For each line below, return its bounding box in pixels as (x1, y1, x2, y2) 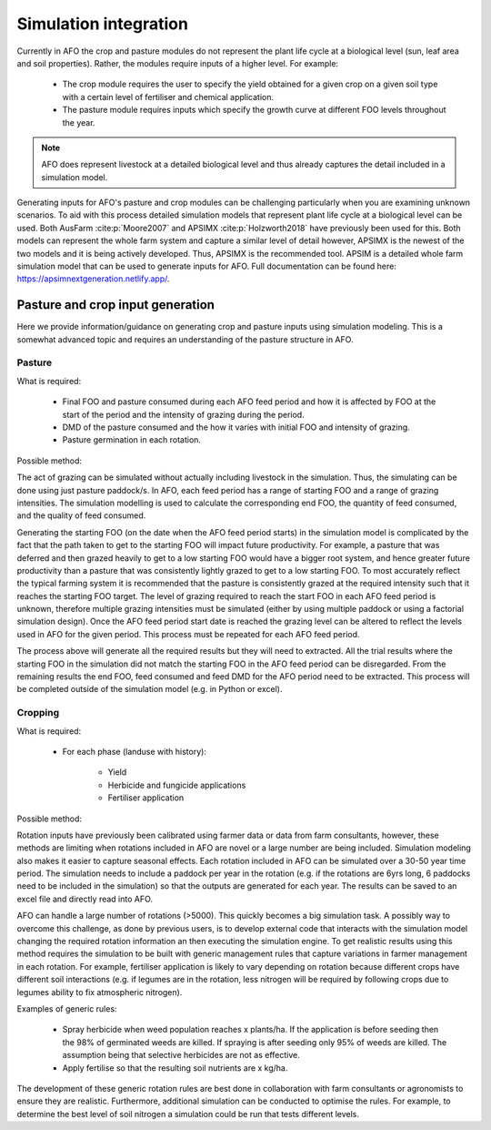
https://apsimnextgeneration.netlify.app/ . (16, 273, 170, 284)
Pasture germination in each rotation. (62, 434, 202, 445)
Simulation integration (16, 14, 188, 34)
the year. (62, 117, 95, 127)
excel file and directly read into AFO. (16, 893, 154, 904)
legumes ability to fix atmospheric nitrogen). (16, 986, 183, 997)
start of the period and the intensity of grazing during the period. (62, 409, 305, 420)
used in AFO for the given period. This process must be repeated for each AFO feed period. (16, 628, 360, 639)
